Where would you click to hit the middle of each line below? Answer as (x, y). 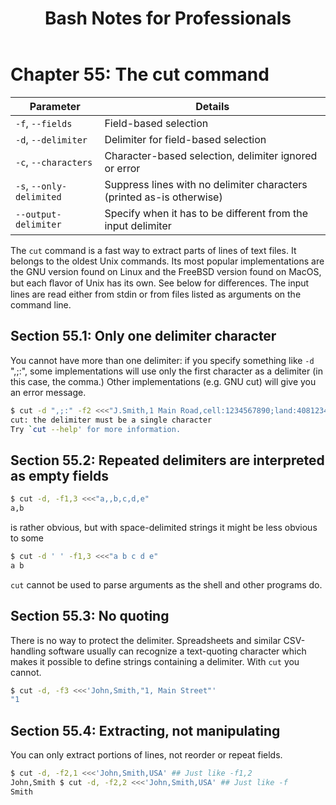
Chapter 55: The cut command (140, 74)
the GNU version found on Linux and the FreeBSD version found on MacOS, (166, 271)
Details (212, 106)
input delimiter (138, 225)
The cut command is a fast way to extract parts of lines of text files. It (153, 250)
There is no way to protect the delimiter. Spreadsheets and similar (146, 640)
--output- (38, 214)
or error (122, 168)
